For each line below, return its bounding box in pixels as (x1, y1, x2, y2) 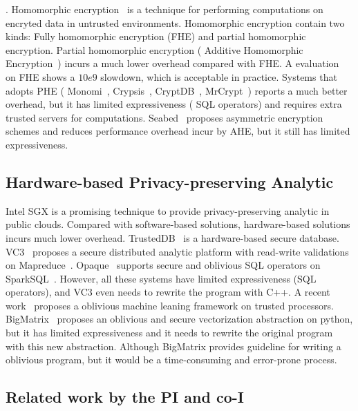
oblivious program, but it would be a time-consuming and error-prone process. (6, 352, 337, 367)
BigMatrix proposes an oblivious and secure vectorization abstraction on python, (6, 312, 353, 326)
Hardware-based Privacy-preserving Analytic (6, 171, 334, 192)
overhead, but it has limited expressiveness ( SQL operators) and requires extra (6, 97, 342, 111)
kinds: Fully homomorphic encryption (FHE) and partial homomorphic (6, 29, 306, 44)
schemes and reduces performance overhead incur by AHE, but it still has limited (6, 124, 350, 138)
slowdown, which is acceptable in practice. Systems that (100, 69, 337, 84)
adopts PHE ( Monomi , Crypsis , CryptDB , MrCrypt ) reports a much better (6, 83, 348, 97)
